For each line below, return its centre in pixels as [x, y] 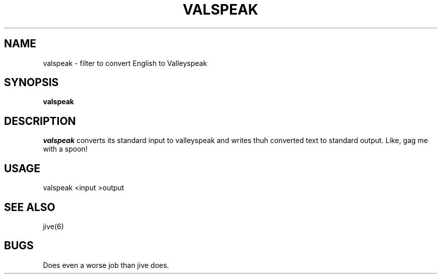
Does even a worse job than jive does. [106, 265]
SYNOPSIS [31, 83]
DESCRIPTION [40, 121]
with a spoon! [65, 149]
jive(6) [53, 226]
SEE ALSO [30, 207]
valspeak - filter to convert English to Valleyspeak [125, 63]
